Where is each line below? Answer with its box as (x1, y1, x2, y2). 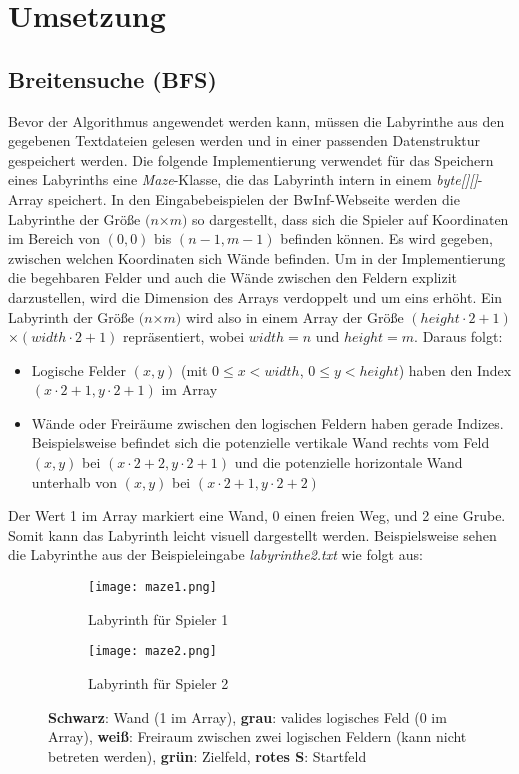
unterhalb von (31, 471, 118, 492)
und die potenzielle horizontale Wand (234, 452, 463, 473)
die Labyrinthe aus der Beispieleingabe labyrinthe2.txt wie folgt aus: (8, 544, 423, 565)
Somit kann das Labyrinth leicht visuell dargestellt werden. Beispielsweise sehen (8, 524, 497, 545)
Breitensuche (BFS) (8, 63, 217, 94)
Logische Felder (31, 359, 127, 380)
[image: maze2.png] (88, 644, 217, 659)
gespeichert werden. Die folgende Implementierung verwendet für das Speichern (8, 149, 494, 170)
